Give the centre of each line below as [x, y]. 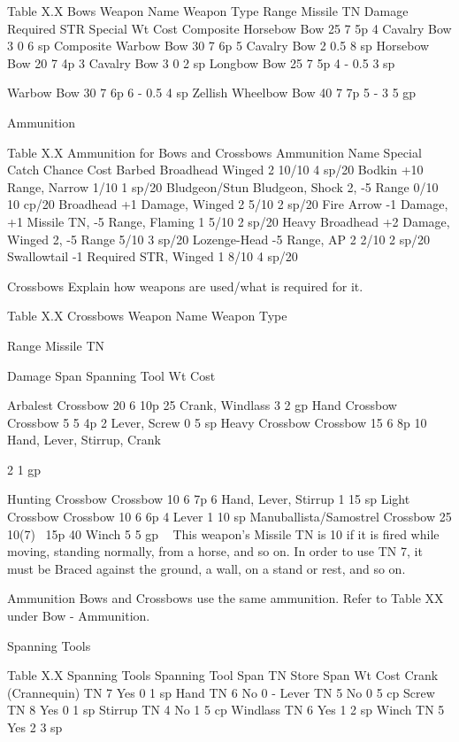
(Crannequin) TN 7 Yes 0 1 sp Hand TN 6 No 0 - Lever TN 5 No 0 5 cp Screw [221, 692]
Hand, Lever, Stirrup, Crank [84, 440]
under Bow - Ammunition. [79, 616]
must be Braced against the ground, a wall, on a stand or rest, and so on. [207, 568]
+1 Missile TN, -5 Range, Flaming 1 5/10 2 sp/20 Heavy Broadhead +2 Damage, [229, 221]
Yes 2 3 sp [35, 727]
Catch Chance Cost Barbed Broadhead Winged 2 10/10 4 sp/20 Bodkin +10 [215, 170]
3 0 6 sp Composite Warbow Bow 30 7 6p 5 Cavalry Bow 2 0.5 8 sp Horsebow [218, 46]
